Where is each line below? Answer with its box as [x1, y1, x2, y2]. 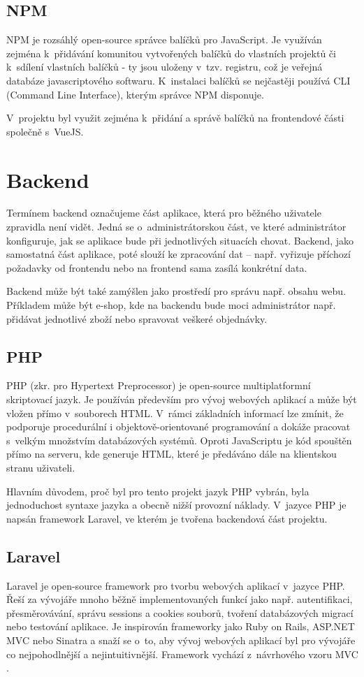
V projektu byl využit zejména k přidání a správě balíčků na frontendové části [6, 110, 344, 125]
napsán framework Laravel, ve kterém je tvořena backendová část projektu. [6, 511, 328, 525]
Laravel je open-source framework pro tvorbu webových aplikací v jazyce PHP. [6, 578, 345, 592]
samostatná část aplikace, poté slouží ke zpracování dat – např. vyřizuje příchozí [6, 247, 351, 261]
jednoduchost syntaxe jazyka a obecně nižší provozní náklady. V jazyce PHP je [6, 497, 347, 512]
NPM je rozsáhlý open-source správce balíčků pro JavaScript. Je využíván [6, 32, 322, 47]
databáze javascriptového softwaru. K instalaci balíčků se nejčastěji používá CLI [6, 73, 351, 87]
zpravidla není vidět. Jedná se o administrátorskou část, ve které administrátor [6, 219, 347, 234]
